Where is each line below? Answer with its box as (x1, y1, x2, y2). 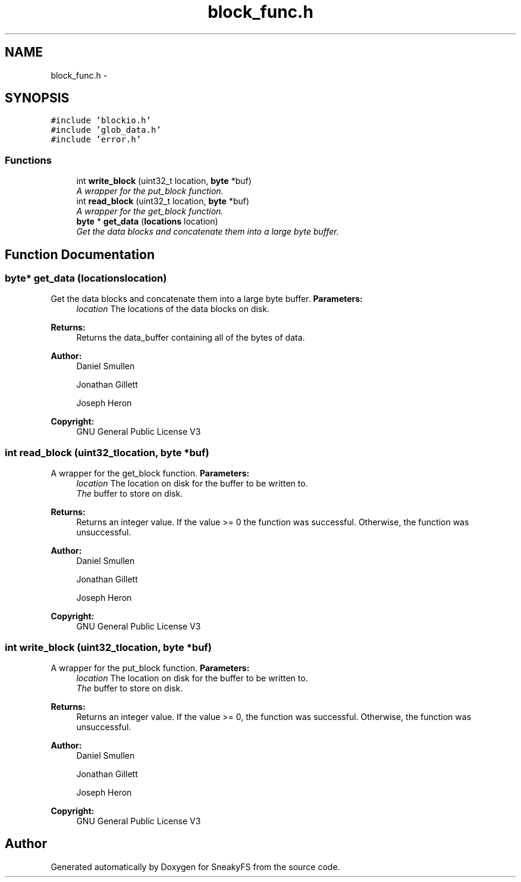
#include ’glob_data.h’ (51, 125, 161, 135)
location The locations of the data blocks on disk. (76, 304, 269, 314)
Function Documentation (5, 247, 155, 262)
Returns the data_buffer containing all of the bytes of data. (76, 332, 305, 343)
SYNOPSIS (5, 91, 70, 106)
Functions (5, 154, 52, 166)
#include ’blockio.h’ (51, 116, 151, 126)
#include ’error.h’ (51, 135, 142, 145)
